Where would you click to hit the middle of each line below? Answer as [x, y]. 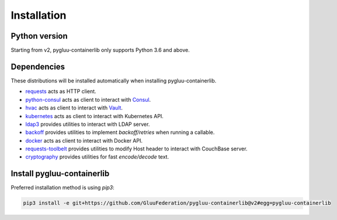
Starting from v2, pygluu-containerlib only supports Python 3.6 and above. [100, 50]
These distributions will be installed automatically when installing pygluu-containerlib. [114, 80]
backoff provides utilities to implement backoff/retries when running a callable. [120, 132]
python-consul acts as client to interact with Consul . [88, 99]
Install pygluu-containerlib [60, 173]
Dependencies [38, 66]
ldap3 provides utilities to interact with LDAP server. [88, 124]
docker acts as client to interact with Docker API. [84, 140]
